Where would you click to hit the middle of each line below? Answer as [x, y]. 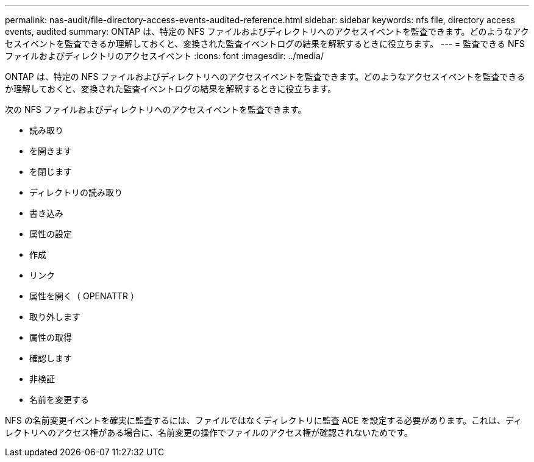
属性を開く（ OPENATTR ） [84, 296]
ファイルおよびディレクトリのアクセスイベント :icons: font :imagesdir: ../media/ [164, 56]
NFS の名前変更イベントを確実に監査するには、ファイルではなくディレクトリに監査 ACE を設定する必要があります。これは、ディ [264, 420]
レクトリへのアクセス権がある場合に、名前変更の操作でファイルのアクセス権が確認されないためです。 [209, 432]
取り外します [55, 317]
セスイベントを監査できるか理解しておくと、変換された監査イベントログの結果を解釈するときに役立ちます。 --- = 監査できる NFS [265, 44]
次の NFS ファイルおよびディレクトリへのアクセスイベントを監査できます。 [156, 109]
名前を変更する [59, 400]
